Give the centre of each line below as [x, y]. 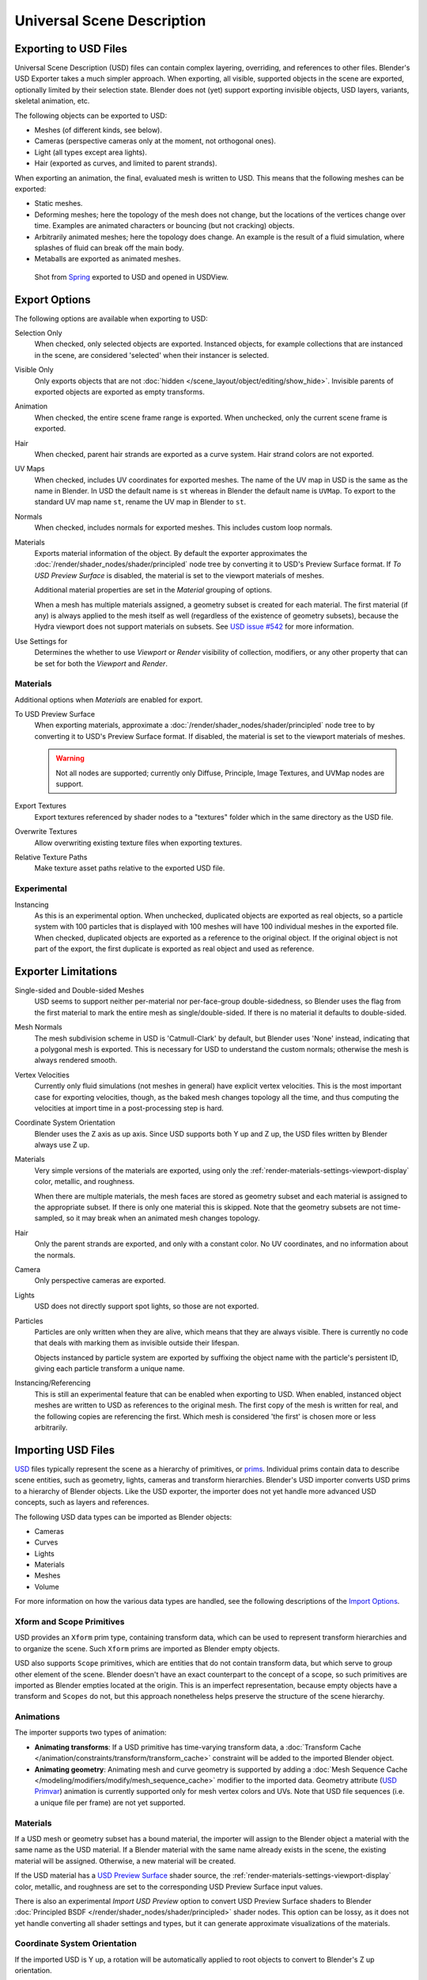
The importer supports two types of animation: [91, 1732]
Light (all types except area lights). [91, 152]
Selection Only [38, 333]
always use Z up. [62, 1145]
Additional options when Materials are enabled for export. [109, 699]
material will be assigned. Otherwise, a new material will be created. [125, 1860]
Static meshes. [59, 204]
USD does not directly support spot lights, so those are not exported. [147, 1306]
